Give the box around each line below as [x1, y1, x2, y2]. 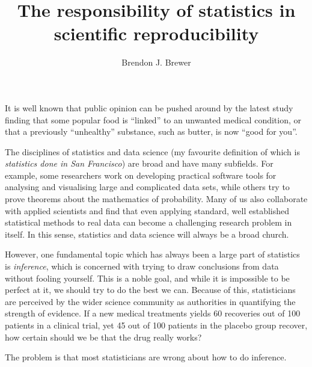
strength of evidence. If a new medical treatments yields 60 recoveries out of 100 [5, 307, 301, 319]
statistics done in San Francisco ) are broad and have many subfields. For [5, 157, 274, 170]
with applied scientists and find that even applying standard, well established [5, 204, 290, 217]
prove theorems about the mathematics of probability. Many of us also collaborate [5, 193, 308, 205]
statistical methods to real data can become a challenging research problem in [5, 216, 292, 229]
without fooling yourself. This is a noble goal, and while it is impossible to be [5, 271, 290, 284]
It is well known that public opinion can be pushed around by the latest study [5, 101, 293, 114]
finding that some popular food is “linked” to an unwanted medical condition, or [5, 113, 302, 126]
